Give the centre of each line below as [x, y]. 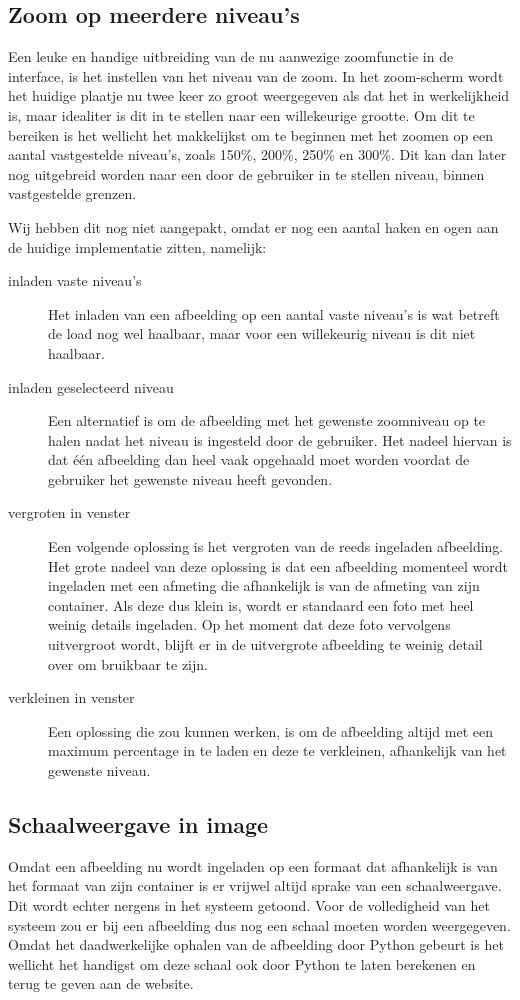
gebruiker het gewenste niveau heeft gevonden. [190, 478]
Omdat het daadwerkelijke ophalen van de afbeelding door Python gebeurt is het [256, 944]
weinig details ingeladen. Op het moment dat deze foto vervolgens [249, 624]
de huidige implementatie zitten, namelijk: [137, 246]
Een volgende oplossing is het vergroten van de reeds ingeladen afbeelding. [276, 546]
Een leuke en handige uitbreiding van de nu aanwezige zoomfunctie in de [231, 56]
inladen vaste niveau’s [75, 280]
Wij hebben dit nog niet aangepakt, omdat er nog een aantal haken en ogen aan [253, 226]
